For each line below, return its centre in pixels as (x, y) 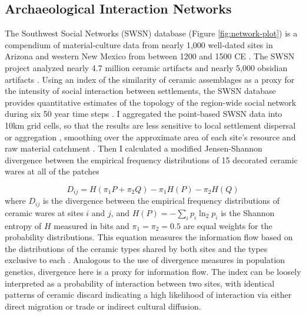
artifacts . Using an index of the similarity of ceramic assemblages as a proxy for (150, 79)
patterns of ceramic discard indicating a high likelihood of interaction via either (148, 295)
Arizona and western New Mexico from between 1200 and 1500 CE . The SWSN (150, 56)
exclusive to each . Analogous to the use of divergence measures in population (145, 260)
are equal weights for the (228, 225)
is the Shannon (248, 212)
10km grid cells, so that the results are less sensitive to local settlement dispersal (150, 125)
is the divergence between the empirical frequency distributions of (161, 201)
